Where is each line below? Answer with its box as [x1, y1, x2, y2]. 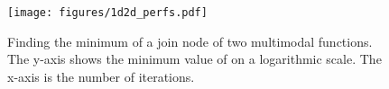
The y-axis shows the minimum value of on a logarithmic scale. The [7, 49, 382, 68]
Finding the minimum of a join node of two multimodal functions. [7, 31, 373, 50]
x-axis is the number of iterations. [7, 67, 195, 85]
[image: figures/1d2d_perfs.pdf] [7, 6, 208, 19]
